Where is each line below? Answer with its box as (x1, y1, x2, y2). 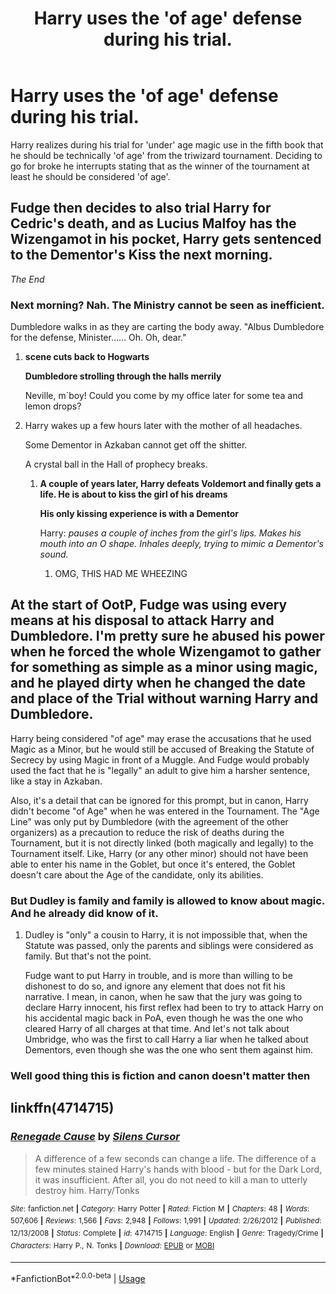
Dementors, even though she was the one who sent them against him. (24, 1044, 314, 1056)
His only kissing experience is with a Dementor (39, 508, 239, 520)
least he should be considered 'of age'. (10, 170, 171, 182)
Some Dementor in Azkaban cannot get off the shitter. (24, 439, 248, 451)
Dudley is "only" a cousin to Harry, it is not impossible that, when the (24, 929, 308, 941)
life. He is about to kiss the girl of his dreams (39, 488, 228, 501)
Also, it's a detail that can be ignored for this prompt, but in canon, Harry (10, 794, 309, 806)
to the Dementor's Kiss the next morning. (10, 247, 273, 264)
